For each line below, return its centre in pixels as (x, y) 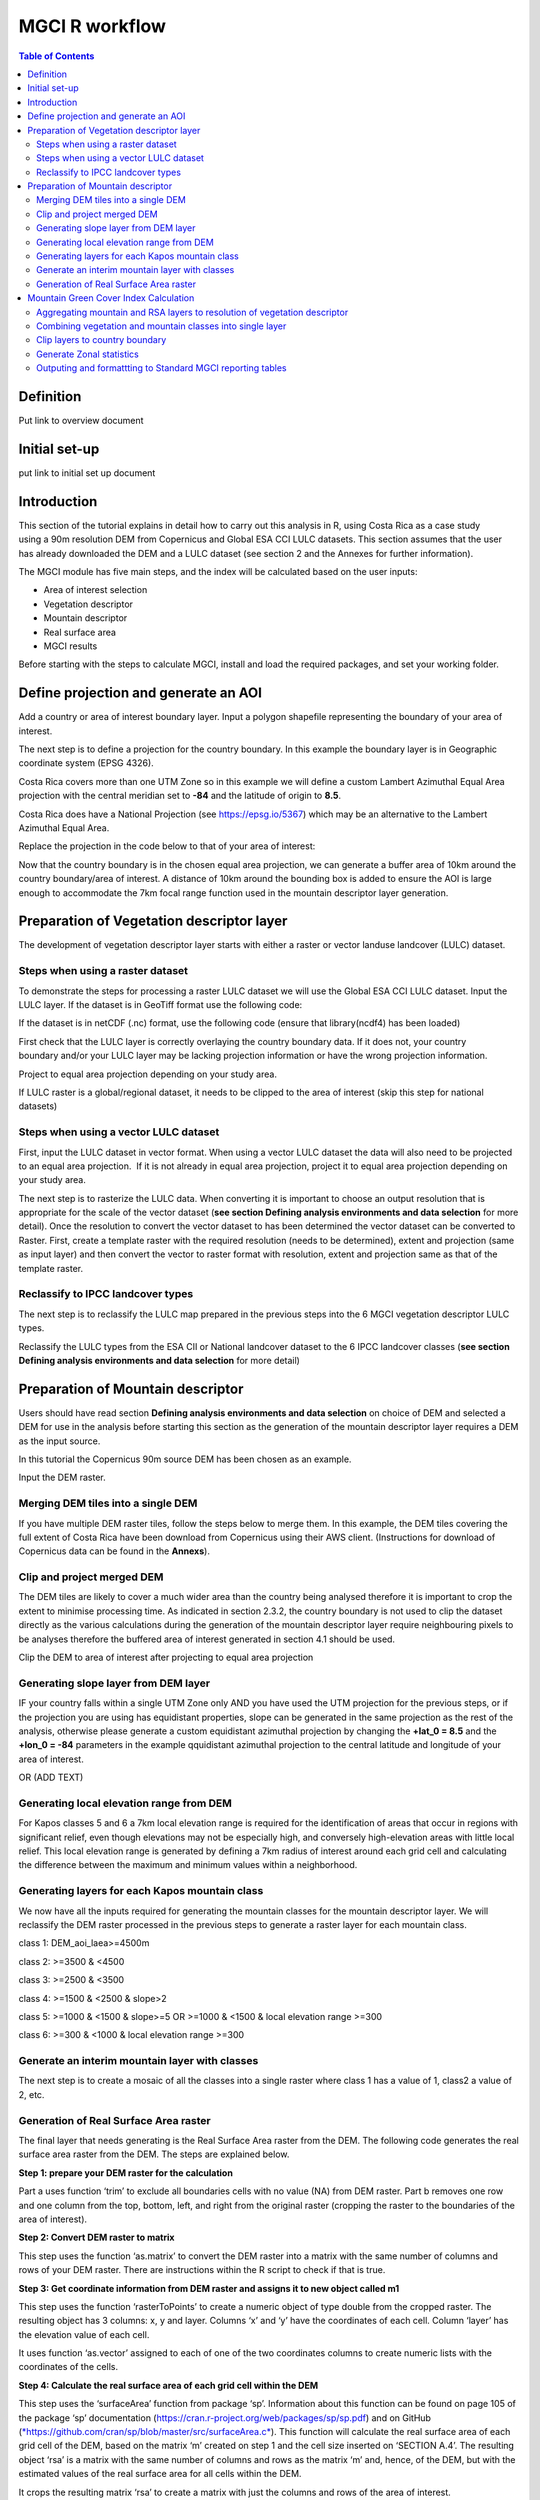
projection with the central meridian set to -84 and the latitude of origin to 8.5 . (180, 796)
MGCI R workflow (92, 26)
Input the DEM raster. (62, 1477)
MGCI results (70, 646)
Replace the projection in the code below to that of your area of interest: (167, 846)
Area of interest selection (95, 590)
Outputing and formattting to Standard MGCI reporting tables (161, 368)
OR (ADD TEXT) (51, 1777)
